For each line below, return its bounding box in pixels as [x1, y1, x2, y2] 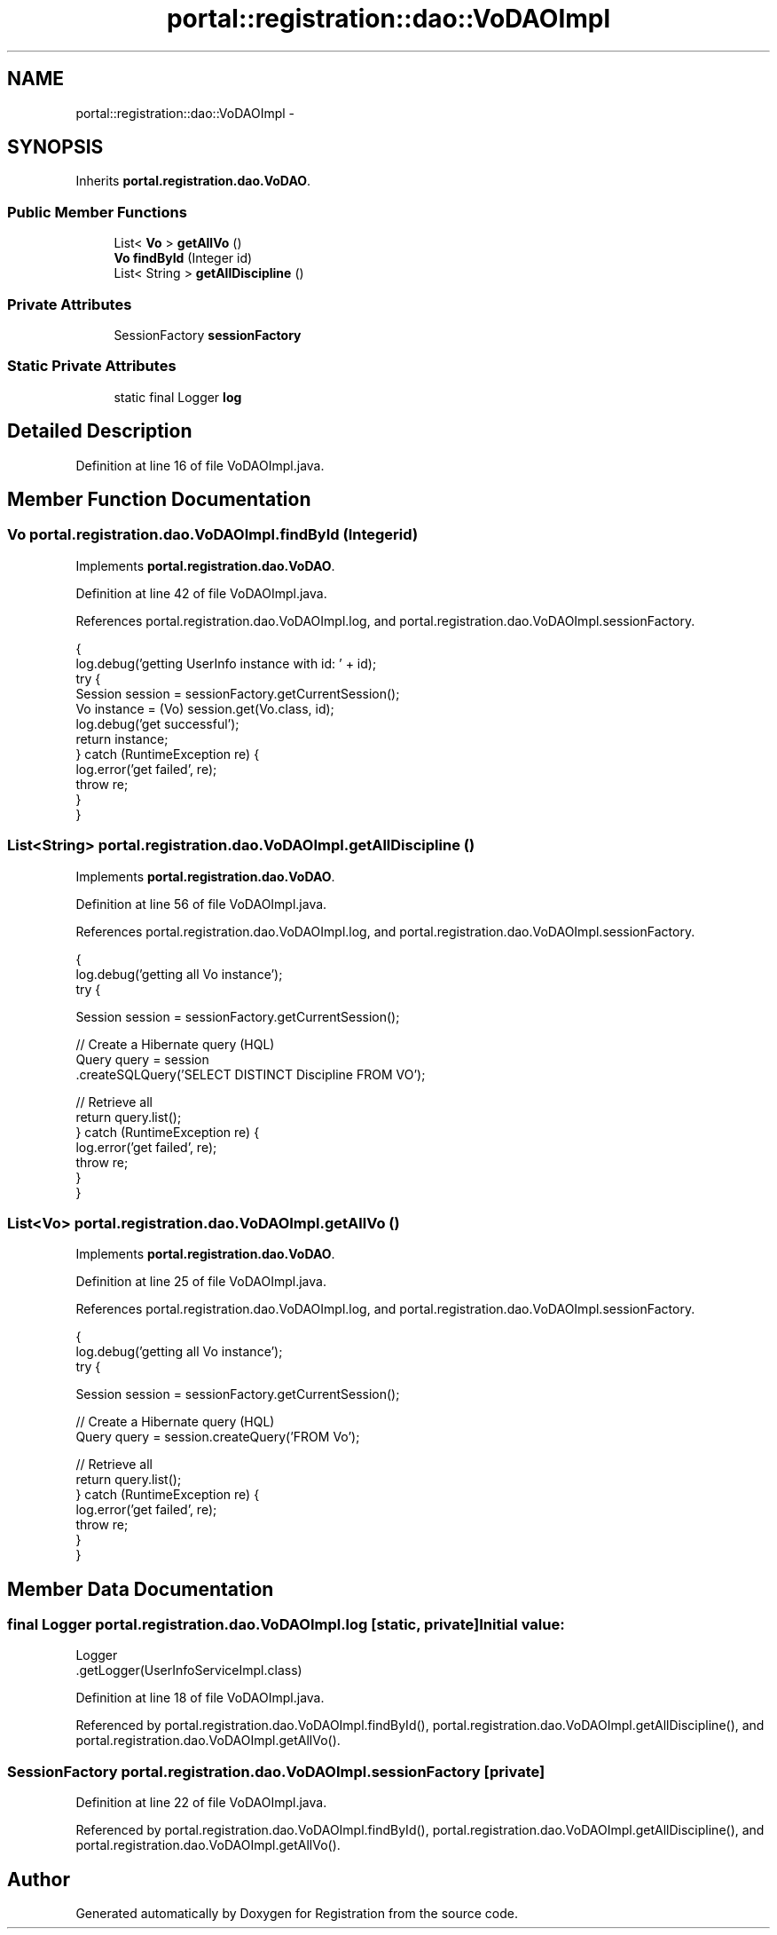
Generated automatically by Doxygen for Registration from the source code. [75, 1906, 519, 1922]
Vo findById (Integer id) [114, 250, 253, 266]
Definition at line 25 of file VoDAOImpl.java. [75, 1274, 326, 1290]
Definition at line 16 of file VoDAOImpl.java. [75, 457, 325, 473]
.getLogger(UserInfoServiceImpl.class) [75, 1663, 302, 1678]
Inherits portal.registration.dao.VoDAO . [75, 173, 311, 189]
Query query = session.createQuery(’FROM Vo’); [75, 1429, 360, 1445]
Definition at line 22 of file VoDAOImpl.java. [75, 1795, 327, 1811]
